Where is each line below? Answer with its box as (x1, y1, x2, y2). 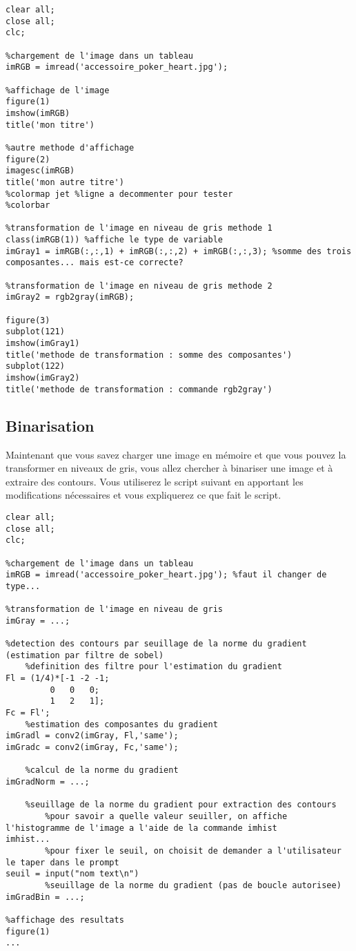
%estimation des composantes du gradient (25, 719, 218, 729)
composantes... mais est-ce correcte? (6, 258, 184, 268)
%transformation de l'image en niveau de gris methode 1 (6, 223, 273, 233)
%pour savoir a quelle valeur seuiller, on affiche (45, 811, 288, 821)
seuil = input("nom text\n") (6, 869, 139, 879)
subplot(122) (6, 361, 65, 372)
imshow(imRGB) (6, 108, 70, 118)
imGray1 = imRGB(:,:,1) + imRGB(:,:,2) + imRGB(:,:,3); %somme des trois (6, 246, 352, 256)
